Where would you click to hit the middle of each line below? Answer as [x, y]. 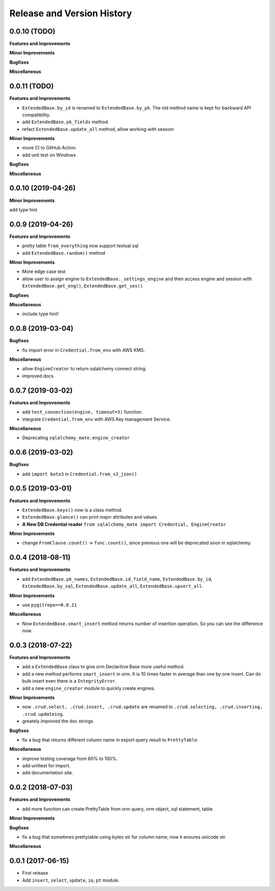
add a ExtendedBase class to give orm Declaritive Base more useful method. [103, 667]
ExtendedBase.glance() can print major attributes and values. [90, 517]
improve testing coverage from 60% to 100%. [70, 759]
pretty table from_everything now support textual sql [80, 246]
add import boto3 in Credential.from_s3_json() [80, 474]
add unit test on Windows [49, 155]
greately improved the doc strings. [58, 721]
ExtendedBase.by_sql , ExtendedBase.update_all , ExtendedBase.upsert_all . [113, 586]
